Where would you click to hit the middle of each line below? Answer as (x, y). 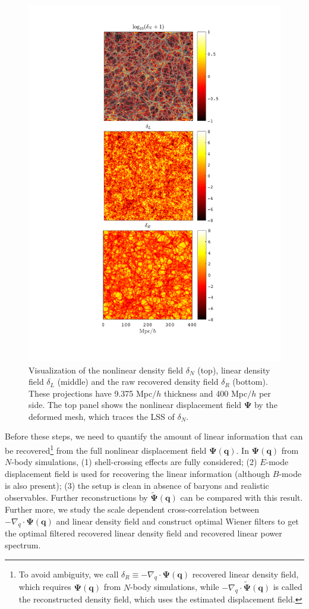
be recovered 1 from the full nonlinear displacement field (106, 449)
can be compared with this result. (242, 497)
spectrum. (23, 544)
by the (266, 405)
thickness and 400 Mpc (206, 393)
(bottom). (250, 382)
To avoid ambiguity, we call (69, 574)
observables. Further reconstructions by (76, 497)
